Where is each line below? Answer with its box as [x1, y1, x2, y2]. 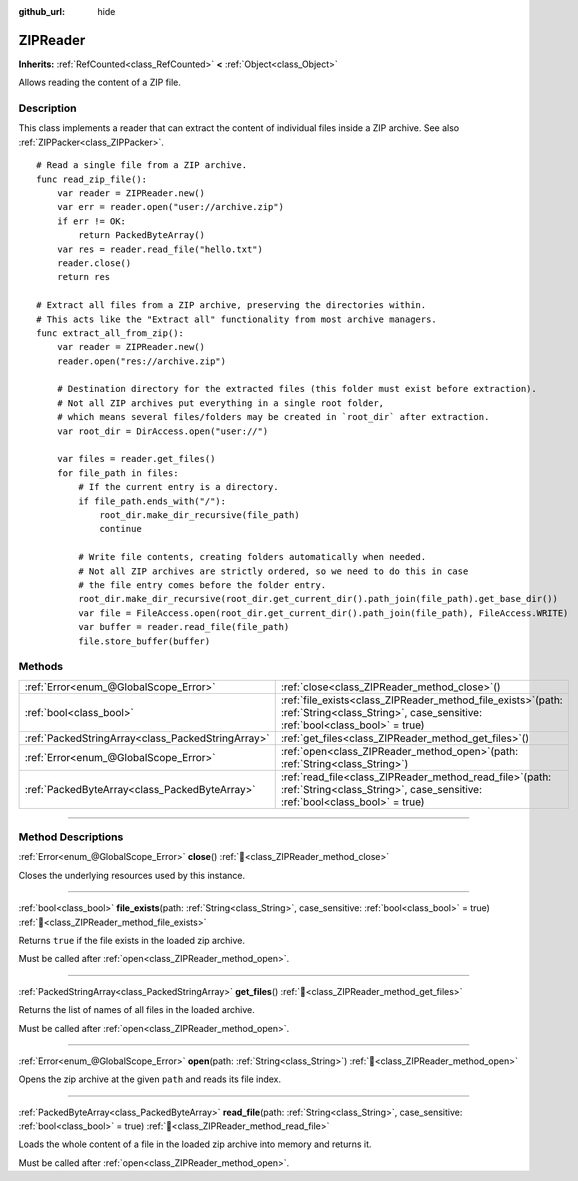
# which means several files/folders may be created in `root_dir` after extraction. [56, 411, 490, 423]
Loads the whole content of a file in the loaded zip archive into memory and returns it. [18, 1138, 372, 1150]
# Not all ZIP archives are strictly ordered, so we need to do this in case [78, 565, 469, 577]
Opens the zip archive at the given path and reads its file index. [18, 1073, 282, 1085]
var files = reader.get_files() [56, 453, 216, 465]
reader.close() [56, 257, 132, 269]
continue [99, 523, 142, 535]
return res [56, 271, 111, 283]
